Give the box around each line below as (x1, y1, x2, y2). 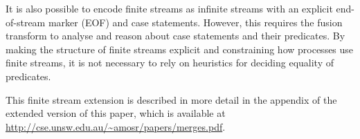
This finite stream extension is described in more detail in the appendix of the (6, 92, 337, 106)
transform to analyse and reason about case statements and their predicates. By (6, 28, 345, 43)
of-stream (6, 15, 46, 29)
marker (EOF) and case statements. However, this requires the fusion (48, 15, 343, 29)
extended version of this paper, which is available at (6, 106, 226, 120)
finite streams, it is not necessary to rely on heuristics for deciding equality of (6, 55, 334, 70)
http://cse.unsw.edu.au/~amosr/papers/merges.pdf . (6, 119, 226, 133)
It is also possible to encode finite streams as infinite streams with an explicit (6, 1, 333, 15)
